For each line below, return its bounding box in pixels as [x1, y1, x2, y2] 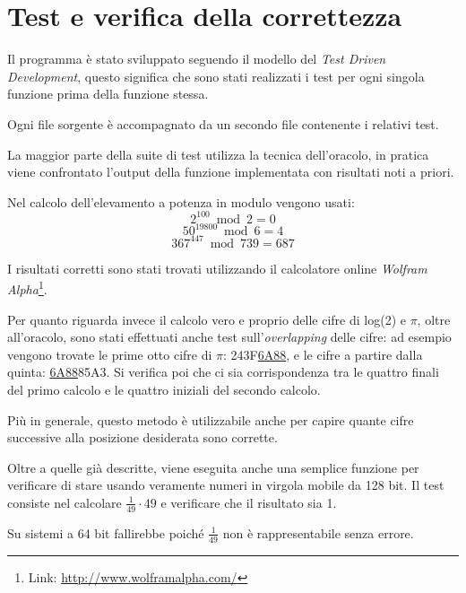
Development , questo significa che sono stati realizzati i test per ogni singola [7, 66, 425, 85]
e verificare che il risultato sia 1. [160, 493, 337, 511]
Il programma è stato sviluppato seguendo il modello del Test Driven [7, 49, 386, 68]
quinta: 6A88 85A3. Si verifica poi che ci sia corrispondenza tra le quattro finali [7, 362, 439, 381]
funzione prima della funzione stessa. [7, 84, 209, 103]
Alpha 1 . [7, 277, 47, 299]
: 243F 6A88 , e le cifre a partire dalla [223, 344, 423, 363]
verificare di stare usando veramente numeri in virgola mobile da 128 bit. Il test [7, 475, 444, 494]
